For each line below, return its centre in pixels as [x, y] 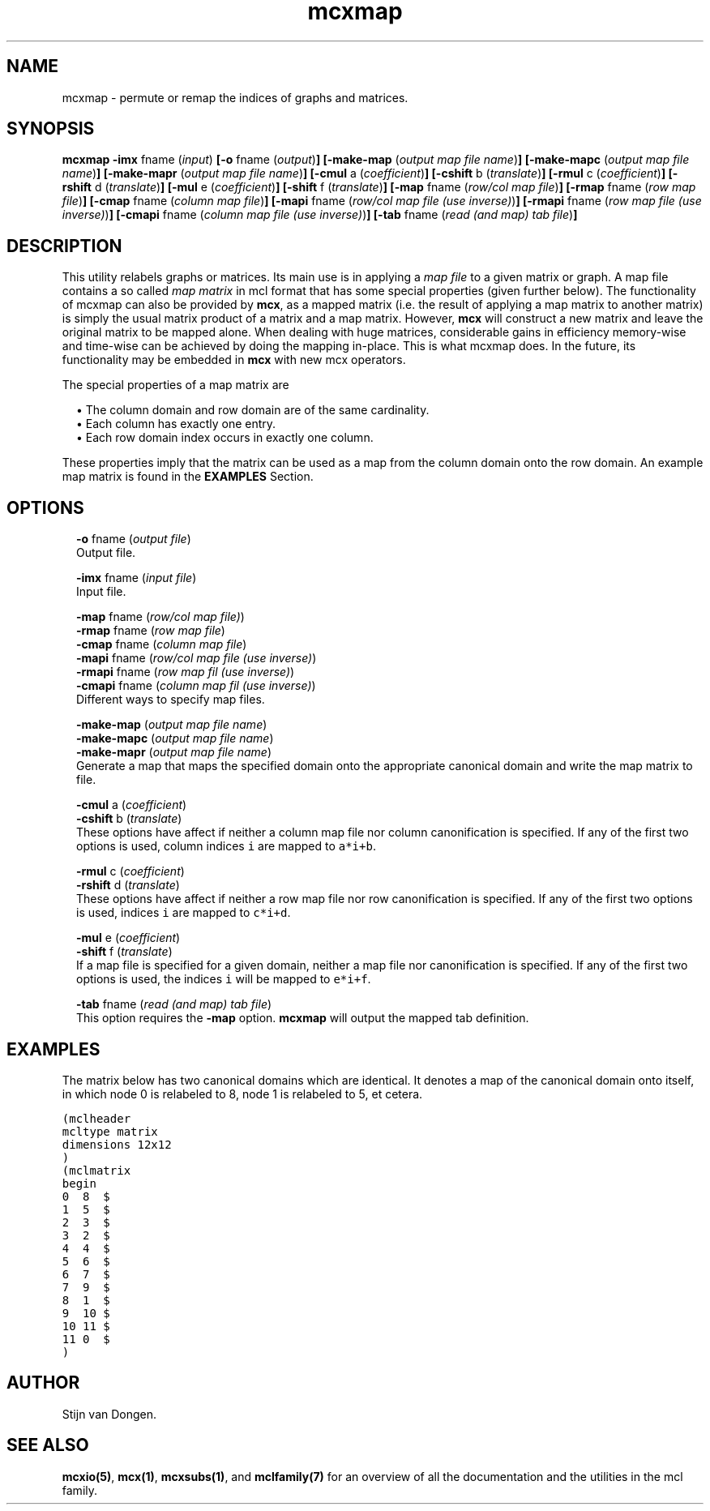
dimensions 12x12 [117, 1144]
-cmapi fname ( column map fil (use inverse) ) [196, 686]
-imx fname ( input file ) [137, 578]
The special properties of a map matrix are [175, 385]
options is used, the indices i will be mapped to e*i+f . [224, 979]
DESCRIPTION [64, 246]
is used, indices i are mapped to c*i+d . [184, 913]
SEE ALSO [48, 1445]
